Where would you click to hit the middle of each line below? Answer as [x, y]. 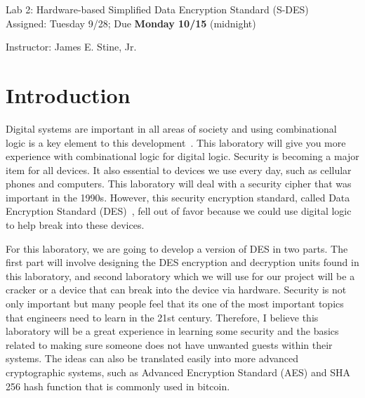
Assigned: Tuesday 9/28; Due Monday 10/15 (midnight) [131, 23]
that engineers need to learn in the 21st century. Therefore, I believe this [162, 317]
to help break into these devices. [75, 225]
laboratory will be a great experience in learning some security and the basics [172, 331]
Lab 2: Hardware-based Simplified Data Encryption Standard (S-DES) [157, 9]
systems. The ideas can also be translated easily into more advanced [152, 358]
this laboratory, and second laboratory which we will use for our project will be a [180, 276]
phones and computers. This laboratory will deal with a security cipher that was [179, 184]
